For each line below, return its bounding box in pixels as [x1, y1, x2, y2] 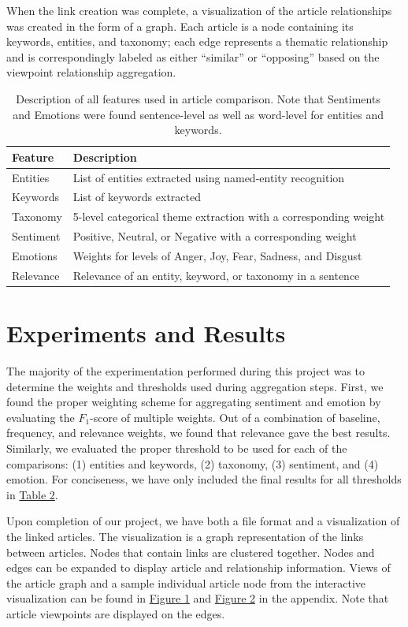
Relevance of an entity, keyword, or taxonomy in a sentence [72, 267, 360, 283]
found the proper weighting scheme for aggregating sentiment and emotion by [6, 394, 381, 410]
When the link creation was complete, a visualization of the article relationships [6, 2, 392, 18]
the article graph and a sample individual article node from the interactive [6, 574, 366, 591]
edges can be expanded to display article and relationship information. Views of [6, 559, 391, 576]
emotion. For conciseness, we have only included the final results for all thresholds [6, 471, 402, 487]
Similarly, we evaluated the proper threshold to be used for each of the [6, 440, 347, 456]
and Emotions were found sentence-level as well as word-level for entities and [13, 106, 384, 122]
